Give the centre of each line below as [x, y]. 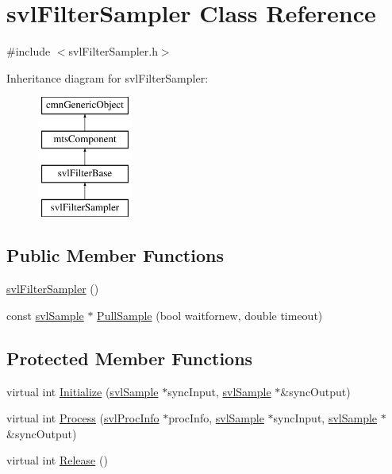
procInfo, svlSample [216, 418]
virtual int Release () [57, 460]
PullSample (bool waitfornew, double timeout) [210, 315]
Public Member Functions [115, 255]
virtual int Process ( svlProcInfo [83, 418]
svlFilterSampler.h [113, 51]
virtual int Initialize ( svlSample [83, 391]
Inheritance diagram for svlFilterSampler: [108, 77]
